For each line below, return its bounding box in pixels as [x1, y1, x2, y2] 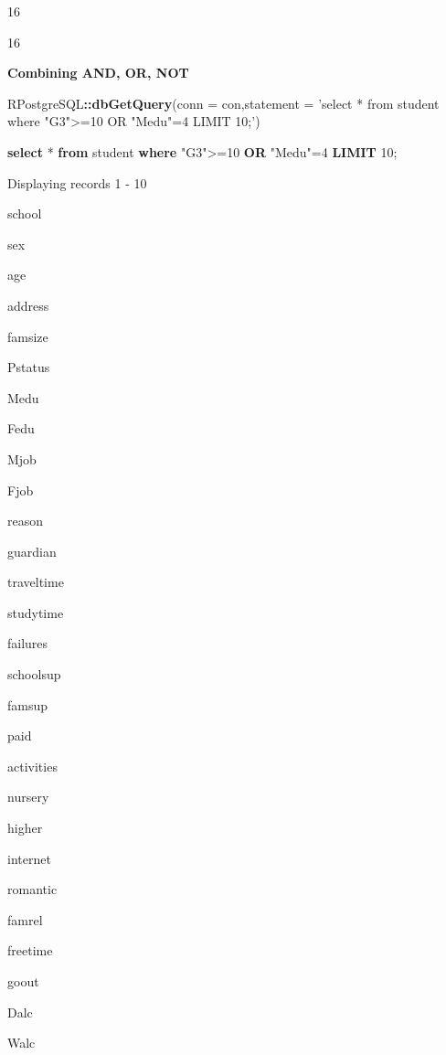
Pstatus [7, 357, 50, 377]
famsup [7, 695, 48, 714]
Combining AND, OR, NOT [7, 63, 189, 82]
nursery [7, 787, 49, 806]
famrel [7, 910, 43, 929]
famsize [7, 326, 48, 346]
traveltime [7, 572, 64, 591]
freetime [7, 941, 53, 960]
